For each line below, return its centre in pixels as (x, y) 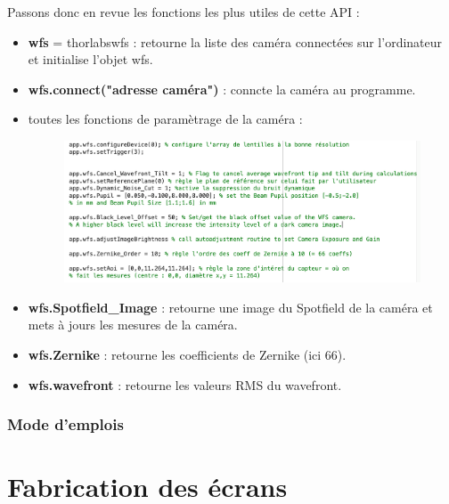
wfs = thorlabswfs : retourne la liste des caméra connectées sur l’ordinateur (235, 41)
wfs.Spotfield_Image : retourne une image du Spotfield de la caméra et (230, 307)
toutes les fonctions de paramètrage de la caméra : (165, 119)
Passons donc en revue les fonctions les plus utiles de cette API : (184, 12)
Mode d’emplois (65, 424)
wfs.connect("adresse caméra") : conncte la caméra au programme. (222, 89)
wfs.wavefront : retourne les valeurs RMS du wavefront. (185, 384)
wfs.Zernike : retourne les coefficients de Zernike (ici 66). (187, 354)
